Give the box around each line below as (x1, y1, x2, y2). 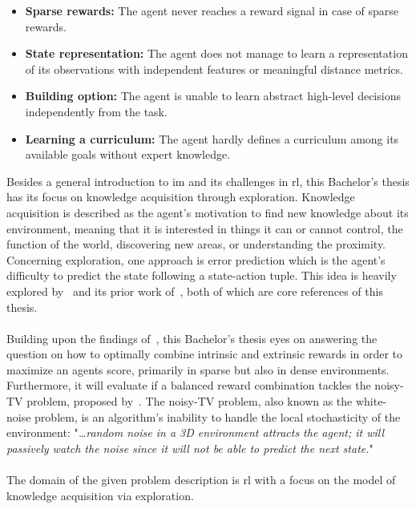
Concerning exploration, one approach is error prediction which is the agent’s (6, 251, 386, 268)
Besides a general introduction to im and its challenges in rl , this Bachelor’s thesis (6, 172, 410, 189)
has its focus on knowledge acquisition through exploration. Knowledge (6, 188, 355, 205)
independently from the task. (25, 103, 168, 119)
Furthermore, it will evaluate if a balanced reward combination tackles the (6, 377, 371, 394)
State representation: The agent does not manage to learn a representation (25, 45, 408, 62)
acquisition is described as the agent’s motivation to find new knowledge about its (6, 204, 409, 220)
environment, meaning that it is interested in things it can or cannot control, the (6, 220, 403, 236)
